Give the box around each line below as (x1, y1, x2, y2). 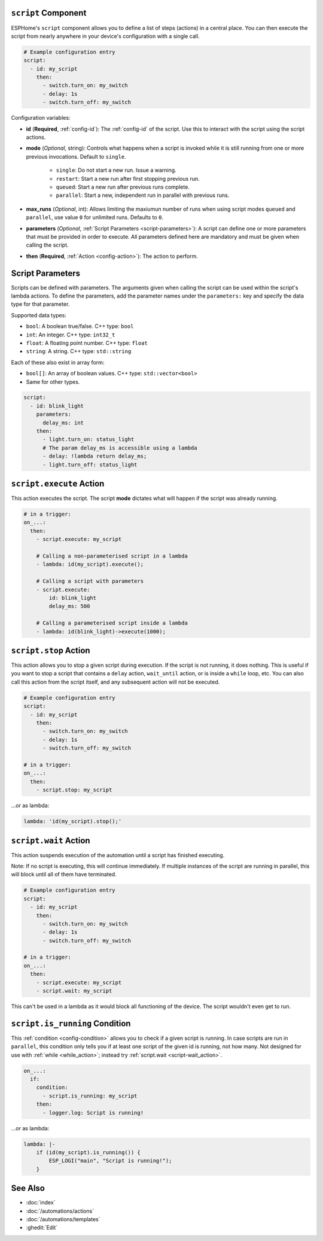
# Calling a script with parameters (36, 578, 144, 585)
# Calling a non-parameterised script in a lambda (36, 553, 188, 560)
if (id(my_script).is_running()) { (36, 1149, 141, 1156)
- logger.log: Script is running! (42, 1109, 144, 1116)
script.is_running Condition (11, 1018, 131, 1028)
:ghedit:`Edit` (26, 1224, 58, 1231)
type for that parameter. (11, 301, 70, 308)
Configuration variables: (11, 114, 71, 122)
